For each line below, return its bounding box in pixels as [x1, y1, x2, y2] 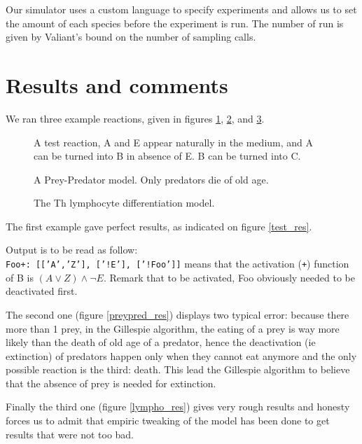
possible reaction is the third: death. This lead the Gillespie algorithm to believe [6, 362, 350, 377]
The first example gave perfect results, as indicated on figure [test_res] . [6, 218, 312, 233]
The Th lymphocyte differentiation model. [34, 195, 215, 210]
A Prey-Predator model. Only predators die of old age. [34, 172, 269, 186]
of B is [6, 270, 34, 284]
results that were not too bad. [6, 426, 134, 441]
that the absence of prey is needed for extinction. [6, 375, 216, 390]
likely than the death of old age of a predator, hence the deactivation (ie [6, 335, 316, 349]
